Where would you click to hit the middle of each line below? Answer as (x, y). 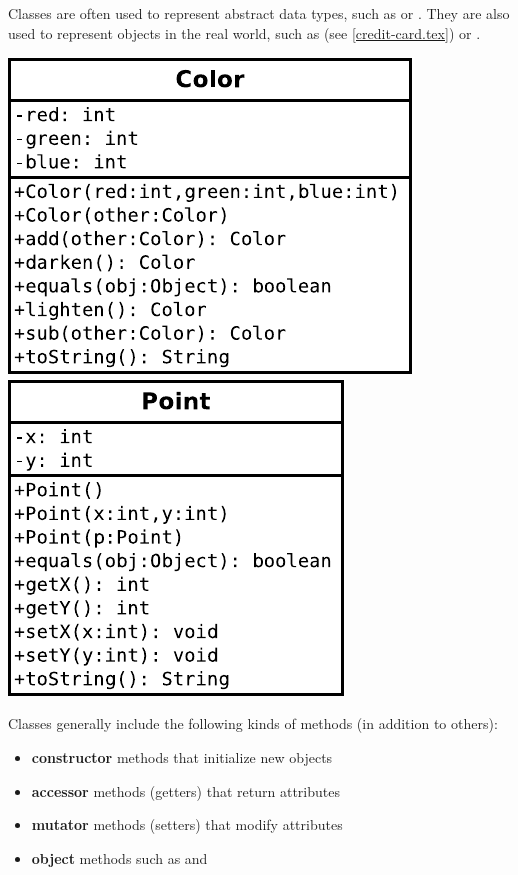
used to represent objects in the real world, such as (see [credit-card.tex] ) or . (244, 32)
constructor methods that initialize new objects (182, 756)
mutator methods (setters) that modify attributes (187, 824)
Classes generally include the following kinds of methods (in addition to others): (253, 723)
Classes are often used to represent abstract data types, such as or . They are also (259, 13)
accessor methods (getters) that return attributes (185, 790)
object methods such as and (119, 857)
